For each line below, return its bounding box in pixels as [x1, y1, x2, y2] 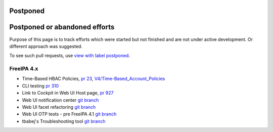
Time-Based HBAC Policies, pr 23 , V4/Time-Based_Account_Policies [22, 76, 165, 82]
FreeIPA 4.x [9, 65, 38, 72]
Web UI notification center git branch [22, 97, 99, 103]
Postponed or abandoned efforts [9, 23, 115, 31]
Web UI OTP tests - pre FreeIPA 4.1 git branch [22, 111, 117, 117]
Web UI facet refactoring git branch [22, 104, 96, 110]
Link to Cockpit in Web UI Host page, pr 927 [22, 90, 114, 96]
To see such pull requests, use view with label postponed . [9, 53, 130, 59]
